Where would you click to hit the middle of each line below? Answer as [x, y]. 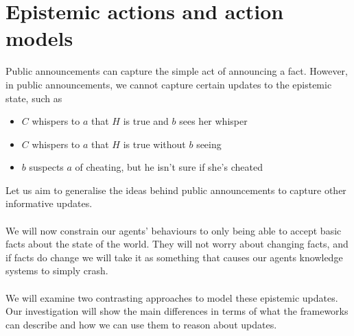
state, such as [34, 98]
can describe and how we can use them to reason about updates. [141, 324]
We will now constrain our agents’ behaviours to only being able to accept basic [174, 230]
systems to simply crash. [57, 271]
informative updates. [49, 203]
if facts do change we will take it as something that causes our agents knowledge [174, 257]
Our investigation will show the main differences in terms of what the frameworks [177, 311]
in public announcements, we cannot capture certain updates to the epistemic [169, 84]
